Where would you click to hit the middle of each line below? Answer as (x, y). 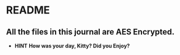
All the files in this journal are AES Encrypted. (90, 32)
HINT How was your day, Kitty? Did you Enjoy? (72, 46)
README (28, 10)
